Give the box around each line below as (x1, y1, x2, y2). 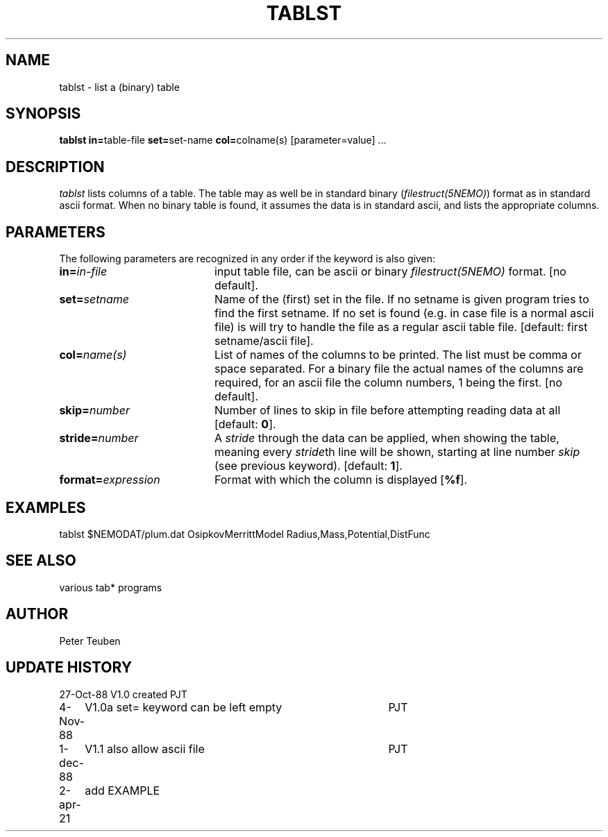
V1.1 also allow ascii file (85, 741, 205, 756)
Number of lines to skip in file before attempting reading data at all (214, 403, 561, 418)
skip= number (59, 403, 130, 418)
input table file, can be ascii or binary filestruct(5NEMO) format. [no (214, 264, 566, 279)
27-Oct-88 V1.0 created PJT (59, 688, 187, 700)
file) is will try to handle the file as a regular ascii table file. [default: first (214, 320, 588, 335)
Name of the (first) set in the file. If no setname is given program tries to (214, 292, 589, 307)
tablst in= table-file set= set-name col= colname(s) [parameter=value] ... (59, 134, 387, 146)
